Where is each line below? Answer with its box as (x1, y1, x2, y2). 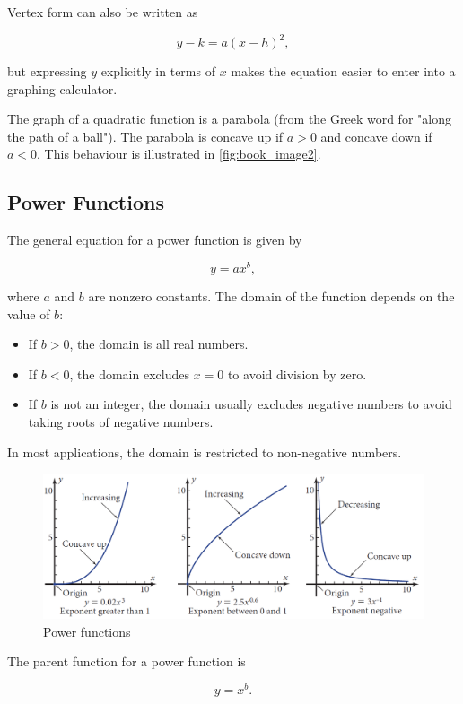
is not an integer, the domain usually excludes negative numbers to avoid (50, 395, 452, 413)
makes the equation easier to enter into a (231, 62, 456, 81)
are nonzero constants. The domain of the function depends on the (88, 286, 455, 305)
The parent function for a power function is (7, 652, 246, 671)
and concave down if (320, 126, 432, 145)
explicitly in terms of (100, 62, 215, 81)
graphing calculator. (7, 79, 118, 98)
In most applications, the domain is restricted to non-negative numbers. (7, 442, 402, 461)
